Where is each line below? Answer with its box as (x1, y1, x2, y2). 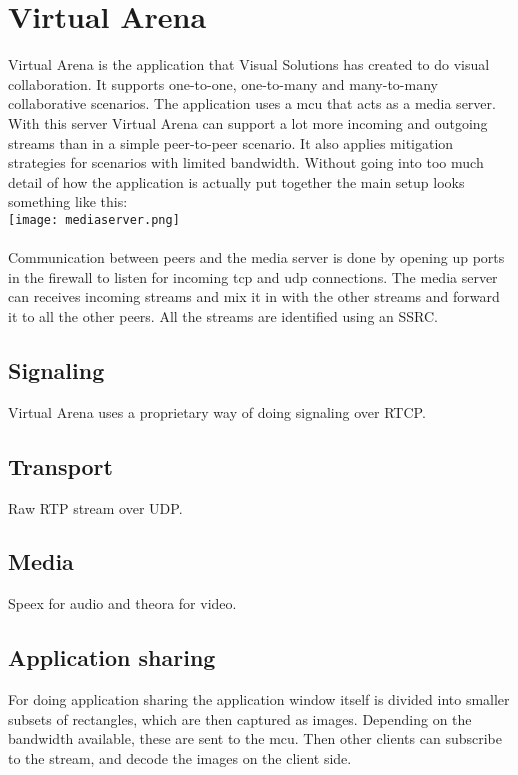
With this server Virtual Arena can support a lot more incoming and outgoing (8, 112, 488, 133)
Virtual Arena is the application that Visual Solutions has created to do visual (8, 54, 490, 75)
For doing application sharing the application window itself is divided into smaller (8, 689, 510, 710)
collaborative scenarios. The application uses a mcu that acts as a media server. (8, 93, 496, 114)
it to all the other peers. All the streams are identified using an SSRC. (8, 305, 438, 326)
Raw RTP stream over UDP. (8, 497, 183, 518)
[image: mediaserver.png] (8, 212, 180, 227)
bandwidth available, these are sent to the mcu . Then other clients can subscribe (8, 728, 502, 749)
